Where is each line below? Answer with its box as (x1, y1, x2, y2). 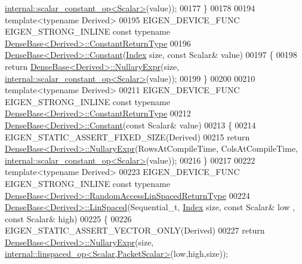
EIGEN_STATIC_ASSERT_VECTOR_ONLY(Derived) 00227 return (5, 224, 265, 237)
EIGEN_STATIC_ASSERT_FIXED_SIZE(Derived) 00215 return (5, 130, 250, 143)
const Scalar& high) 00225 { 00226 (5, 212, 132, 225)
